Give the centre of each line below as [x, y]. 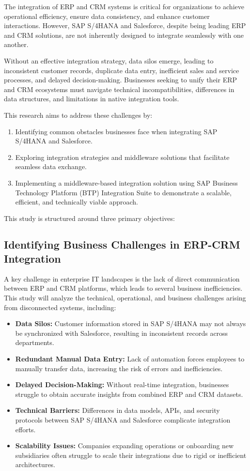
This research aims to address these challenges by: [78, 115]
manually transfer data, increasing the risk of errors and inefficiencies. [119, 368]
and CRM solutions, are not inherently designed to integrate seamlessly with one [124, 35]
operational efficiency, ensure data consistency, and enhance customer [107, 16]
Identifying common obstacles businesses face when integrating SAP [116, 131]
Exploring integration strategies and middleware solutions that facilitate [122, 157]
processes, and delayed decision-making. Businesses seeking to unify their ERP [121, 80]
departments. [35, 342]
